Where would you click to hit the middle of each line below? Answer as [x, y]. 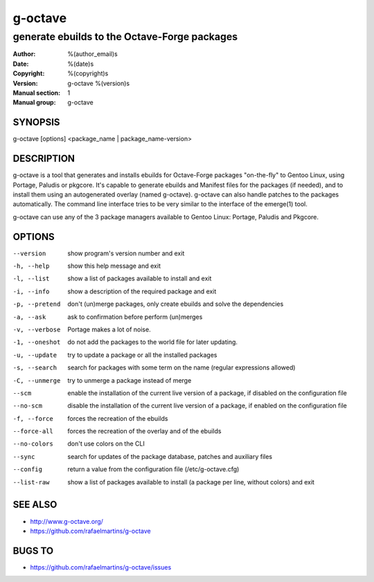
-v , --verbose [37, 329]
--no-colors [33, 444]
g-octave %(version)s [99, 83]
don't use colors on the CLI [106, 444]
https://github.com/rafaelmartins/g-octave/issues [101, 567]
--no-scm [28, 406]
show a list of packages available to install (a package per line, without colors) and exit [191, 482]
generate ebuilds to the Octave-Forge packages [125, 37]
